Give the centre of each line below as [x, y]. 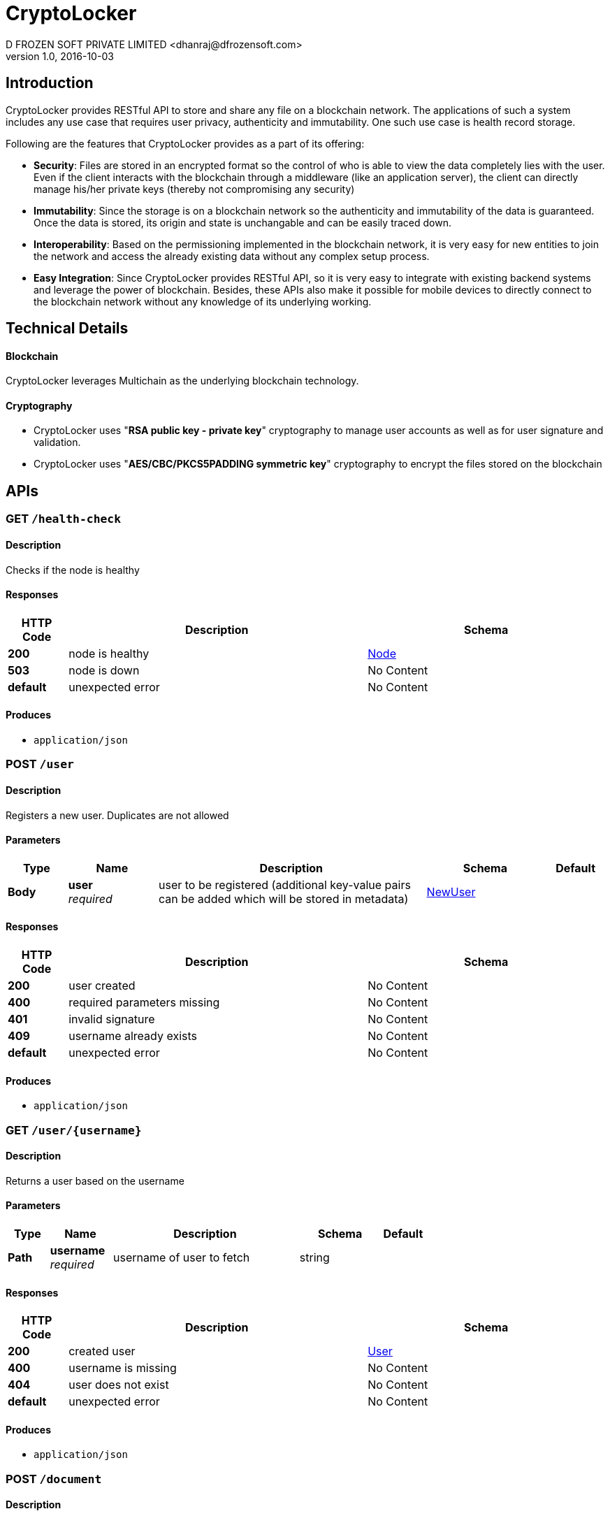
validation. [57, 442]
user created [102, 985]
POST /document [54, 1479]
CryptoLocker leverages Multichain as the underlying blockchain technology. [182, 381]
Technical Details [67, 329]
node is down [104, 670]
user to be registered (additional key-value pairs [284, 885]
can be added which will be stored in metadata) [283, 898]
